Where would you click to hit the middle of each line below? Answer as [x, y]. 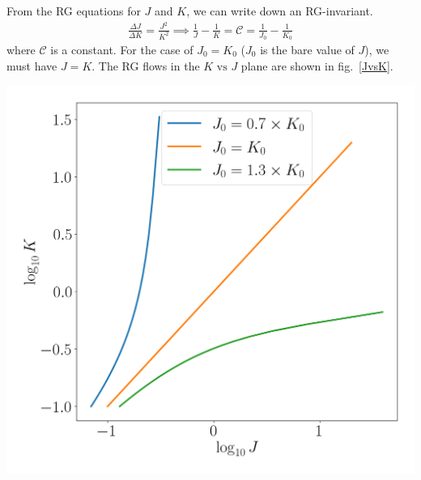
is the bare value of [307, 49]
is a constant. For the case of [122, 49]
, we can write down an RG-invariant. [280, 11]
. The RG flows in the [146, 65]
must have [32, 65]
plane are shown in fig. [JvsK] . [317, 65]
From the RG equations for [74, 11]
